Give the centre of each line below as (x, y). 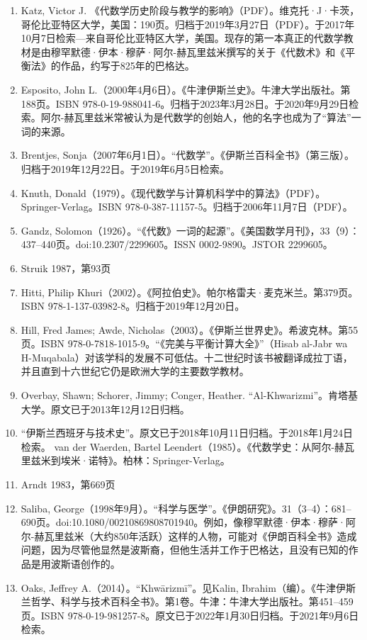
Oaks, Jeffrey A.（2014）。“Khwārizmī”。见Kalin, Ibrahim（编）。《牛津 (178, 587)
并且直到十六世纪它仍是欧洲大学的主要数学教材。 (135, 371)
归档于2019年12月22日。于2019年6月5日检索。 (125, 168)
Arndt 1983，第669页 (68, 484)
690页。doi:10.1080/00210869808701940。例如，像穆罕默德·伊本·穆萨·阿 (188, 522)
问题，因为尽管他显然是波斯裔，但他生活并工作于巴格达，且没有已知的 (185, 550)
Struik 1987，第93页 (66, 268)
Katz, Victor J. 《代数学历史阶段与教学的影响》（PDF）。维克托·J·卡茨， (190, 10)
